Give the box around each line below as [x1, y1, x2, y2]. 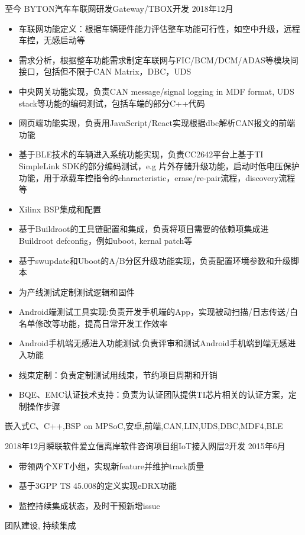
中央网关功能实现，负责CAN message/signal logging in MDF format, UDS [18, 85, 294, 97]
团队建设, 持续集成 [5, 519, 76, 531]
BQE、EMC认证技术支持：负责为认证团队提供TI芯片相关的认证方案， [18, 388, 288, 401]
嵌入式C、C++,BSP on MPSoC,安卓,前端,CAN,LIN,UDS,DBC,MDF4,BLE [5, 420, 283, 432]
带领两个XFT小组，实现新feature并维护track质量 [18, 459, 205, 472]
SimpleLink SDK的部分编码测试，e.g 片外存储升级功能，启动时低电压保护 [18, 159, 300, 172]
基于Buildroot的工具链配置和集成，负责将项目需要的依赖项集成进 [18, 223, 269, 235]
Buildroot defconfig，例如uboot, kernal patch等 [18, 234, 193, 246]
